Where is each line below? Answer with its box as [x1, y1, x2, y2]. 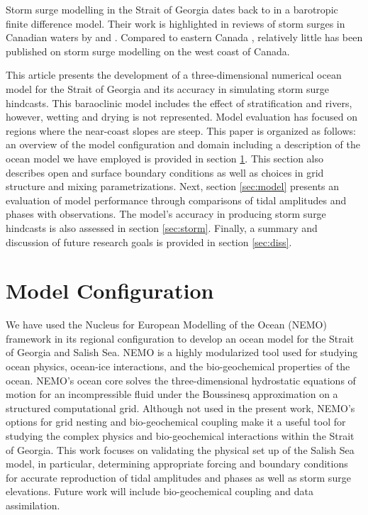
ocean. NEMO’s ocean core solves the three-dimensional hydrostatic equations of [6, 372, 356, 387]
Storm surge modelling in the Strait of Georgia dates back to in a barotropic [6, 2, 338, 16]
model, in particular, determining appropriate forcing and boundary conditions [6, 456, 348, 471]
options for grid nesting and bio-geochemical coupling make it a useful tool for [6, 414, 346, 429]
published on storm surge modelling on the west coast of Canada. [6, 43, 290, 58]
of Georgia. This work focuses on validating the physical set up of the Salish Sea [6, 442, 355, 457]
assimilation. [6, 497, 60, 512]
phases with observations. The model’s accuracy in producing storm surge [6, 206, 326, 221]
